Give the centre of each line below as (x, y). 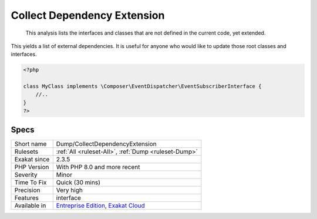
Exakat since (32, 159)
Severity (26, 174)
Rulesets (26, 151)
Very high (70, 190)
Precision (27, 190)
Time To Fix (31, 182)
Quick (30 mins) (78, 182)
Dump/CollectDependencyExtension (106, 144)
